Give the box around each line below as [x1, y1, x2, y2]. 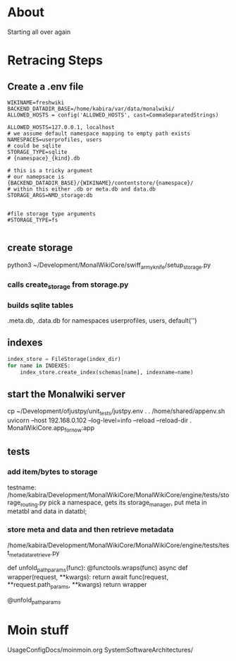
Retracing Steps [7, 52, 104, 69]
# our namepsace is [7, 173, 65, 180]
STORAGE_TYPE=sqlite [7, 148, 68, 155]
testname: [7, 483, 37, 492]
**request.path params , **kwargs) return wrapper [7, 580, 147, 590]
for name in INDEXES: [7, 362, 71, 369]
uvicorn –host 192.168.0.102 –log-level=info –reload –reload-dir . [7, 416, 192, 424]
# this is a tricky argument [7, 167, 93, 174]
